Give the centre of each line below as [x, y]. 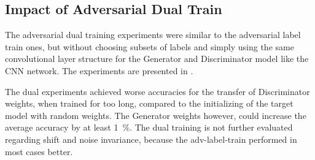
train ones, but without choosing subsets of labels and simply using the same [150, 46]
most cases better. [39, 151]
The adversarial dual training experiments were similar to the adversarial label [153, 35]
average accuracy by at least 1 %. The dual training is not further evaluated [149, 127]
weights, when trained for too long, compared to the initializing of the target [149, 103]
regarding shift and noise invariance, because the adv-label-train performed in [151, 139]
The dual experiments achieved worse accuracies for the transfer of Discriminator [157, 91]
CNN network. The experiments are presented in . [99, 70]
